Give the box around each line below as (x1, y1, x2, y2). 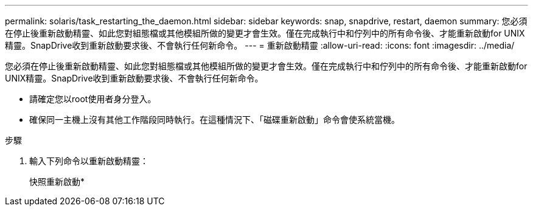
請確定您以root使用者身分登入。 (29, 94, 156, 104)
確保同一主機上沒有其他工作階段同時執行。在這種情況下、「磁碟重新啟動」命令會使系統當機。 (29, 114, 400, 125)
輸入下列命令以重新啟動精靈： (29, 156, 148, 166)
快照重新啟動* (29, 176, 85, 187)
